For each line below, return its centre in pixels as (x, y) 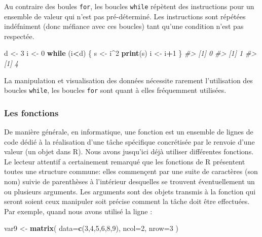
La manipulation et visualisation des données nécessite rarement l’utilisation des (128, 80)
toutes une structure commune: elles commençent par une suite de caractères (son (131, 171)
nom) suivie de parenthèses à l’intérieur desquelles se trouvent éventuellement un (129, 181)
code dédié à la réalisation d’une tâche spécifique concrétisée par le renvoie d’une (129, 141)
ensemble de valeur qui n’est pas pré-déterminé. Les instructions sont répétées (125, 16)
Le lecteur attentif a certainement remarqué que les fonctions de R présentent (125, 161)
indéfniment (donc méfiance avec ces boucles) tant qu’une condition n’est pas (124, 26)
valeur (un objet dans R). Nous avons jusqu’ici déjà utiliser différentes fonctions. (129, 151)
